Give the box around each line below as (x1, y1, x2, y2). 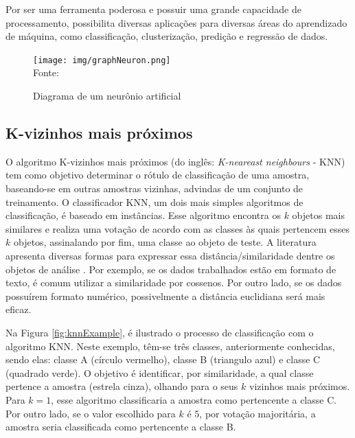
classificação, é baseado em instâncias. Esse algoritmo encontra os (5, 208, 281, 222)
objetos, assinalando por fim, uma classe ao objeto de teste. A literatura (13, 235, 317, 249)
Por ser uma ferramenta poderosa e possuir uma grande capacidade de (5, 2, 301, 16)
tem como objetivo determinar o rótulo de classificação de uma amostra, (5, 168, 310, 182)
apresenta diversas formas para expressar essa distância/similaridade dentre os (5, 248, 335, 262)
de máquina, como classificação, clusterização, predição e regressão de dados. (5, 29, 328, 43)
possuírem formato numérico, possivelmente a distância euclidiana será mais (5, 288, 325, 303)
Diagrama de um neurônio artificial (33, 89, 181, 103)
